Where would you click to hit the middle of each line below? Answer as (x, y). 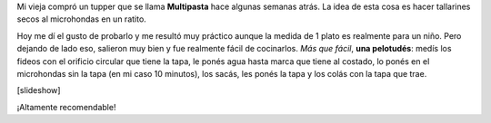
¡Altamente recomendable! (66, 107)
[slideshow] (39, 90)
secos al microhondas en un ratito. (82, 19)
